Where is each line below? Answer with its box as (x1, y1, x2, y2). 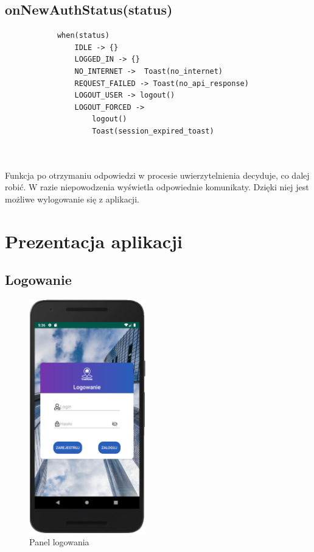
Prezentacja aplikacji (5, 228, 183, 253)
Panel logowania (29, 536, 89, 548)
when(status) (57, 31, 110, 40)
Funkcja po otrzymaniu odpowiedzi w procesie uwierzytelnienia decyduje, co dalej (5, 168, 310, 181)
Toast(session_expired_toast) (92, 126, 214, 135)
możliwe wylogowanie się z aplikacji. (5, 192, 139, 205)
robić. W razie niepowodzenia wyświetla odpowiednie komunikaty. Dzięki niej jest (5, 181, 309, 193)
